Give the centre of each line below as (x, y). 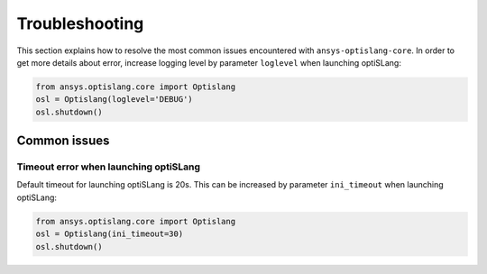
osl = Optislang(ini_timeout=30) (110, 234)
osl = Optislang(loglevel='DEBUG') (114, 100)
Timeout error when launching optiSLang (109, 167)
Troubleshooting (80, 23)
